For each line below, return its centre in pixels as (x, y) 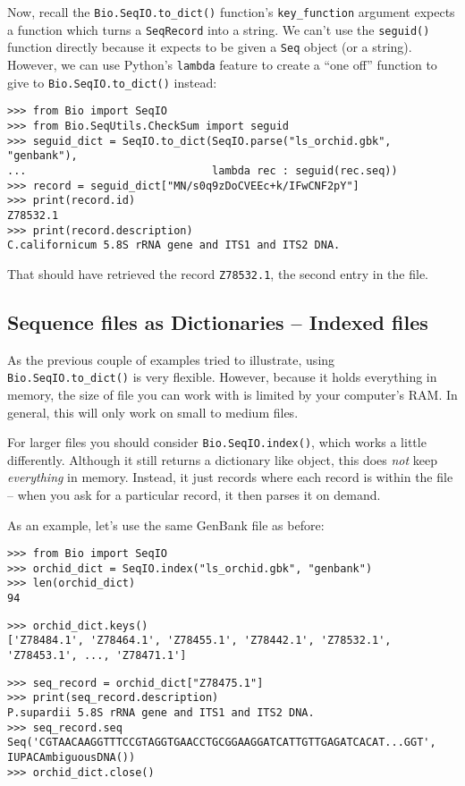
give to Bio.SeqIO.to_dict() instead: (112, 82)
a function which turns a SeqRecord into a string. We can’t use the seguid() (219, 29)
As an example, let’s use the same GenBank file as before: (166, 524)
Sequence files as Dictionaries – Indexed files (218, 321)
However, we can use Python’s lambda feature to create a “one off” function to (222, 64)
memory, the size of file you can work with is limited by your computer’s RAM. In (232, 394)
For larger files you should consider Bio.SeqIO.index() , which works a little (217, 442)
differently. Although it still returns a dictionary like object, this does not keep (223, 459)
